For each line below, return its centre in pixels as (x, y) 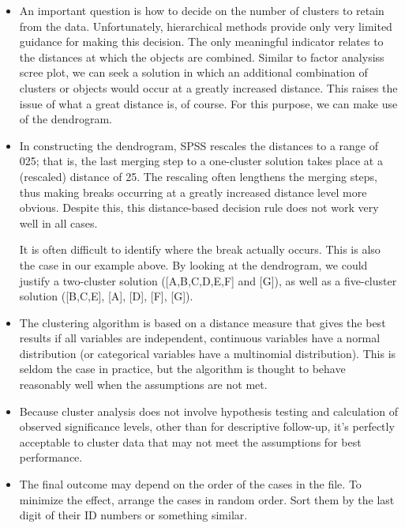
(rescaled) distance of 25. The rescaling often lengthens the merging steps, (199, 176)
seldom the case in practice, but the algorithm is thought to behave (182, 369)
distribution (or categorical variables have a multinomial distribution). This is (208, 353)
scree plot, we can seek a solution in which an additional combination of (193, 72)
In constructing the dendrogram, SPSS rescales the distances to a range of (199, 145)
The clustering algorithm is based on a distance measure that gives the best (202, 322)
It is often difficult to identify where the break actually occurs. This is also (200, 249)
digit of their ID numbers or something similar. (133, 515)
